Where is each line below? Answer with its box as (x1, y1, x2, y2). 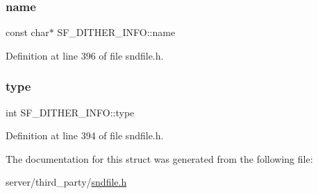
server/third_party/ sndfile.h (6, 175, 127, 189)
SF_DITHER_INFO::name (57, 25, 176, 39)
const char (6, 25, 49, 39)
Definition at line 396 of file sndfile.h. (6, 48, 164, 62)
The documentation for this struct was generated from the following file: (6, 151, 313, 166)
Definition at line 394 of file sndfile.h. (6, 128, 164, 143)
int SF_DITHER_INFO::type (6, 105, 135, 119)
